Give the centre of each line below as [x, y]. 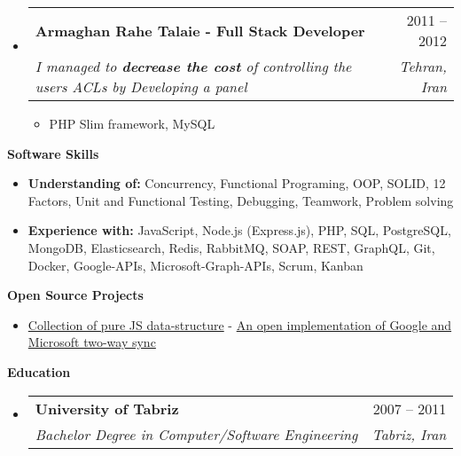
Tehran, [423, 66]
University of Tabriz [107, 408]
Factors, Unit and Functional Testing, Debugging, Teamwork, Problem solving [241, 200]
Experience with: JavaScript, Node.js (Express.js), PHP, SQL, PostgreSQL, [239, 230]
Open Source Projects [75, 295]
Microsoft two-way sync [92, 342]
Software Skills [53, 153]
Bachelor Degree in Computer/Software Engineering [196, 434]
